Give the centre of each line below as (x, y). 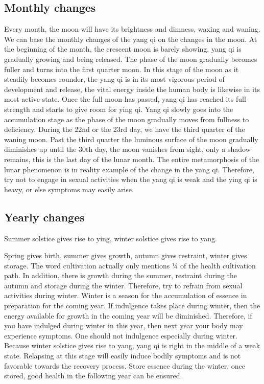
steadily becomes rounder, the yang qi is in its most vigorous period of (114, 79)
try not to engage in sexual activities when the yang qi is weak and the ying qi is (131, 179)
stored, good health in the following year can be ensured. (93, 376)
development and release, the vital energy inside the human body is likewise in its (132, 89)
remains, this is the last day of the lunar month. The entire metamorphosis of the (132, 159)
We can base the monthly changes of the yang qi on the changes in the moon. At (131, 39)
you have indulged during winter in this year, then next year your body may (124, 325)
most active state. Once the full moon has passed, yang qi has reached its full (125, 99)
